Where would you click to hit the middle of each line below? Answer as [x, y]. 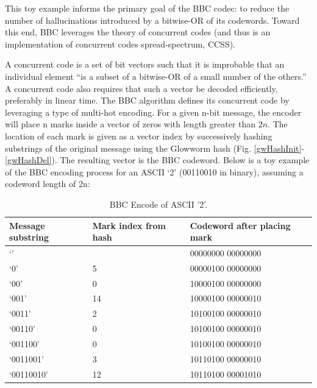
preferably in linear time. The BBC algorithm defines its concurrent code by [147, 100]
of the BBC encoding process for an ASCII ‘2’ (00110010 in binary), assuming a [154, 171]
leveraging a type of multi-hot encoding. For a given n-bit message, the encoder [153, 112]
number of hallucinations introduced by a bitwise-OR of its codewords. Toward [152, 20]
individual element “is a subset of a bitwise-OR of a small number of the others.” [156, 76]
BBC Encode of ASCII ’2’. [158, 204]
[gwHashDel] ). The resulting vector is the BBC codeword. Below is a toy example [157, 160]
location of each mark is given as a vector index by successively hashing [139, 136]
